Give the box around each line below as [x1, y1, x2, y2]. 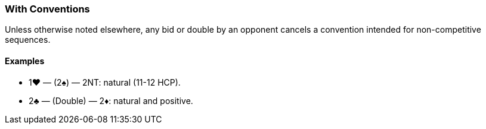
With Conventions [5, 3, 90, 15]
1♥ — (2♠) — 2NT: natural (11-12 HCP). [29, 77, 181, 87]
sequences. [5, 34, 51, 45]
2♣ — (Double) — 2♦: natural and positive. [29, 95, 193, 106]
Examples [5, 55, 45, 66]
